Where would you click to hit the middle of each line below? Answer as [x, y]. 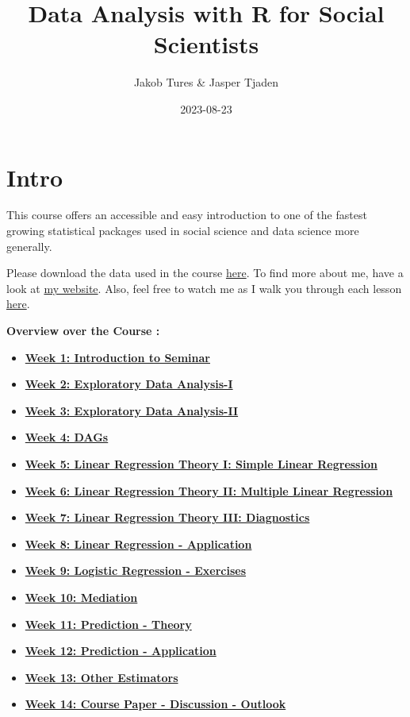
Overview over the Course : [83, 330]
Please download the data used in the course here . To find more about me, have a [205, 273]
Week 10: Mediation [81, 597]
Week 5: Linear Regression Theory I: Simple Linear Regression [201, 463]
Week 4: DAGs [67, 437]
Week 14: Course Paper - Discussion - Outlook [155, 704]
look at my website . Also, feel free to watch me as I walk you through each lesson [204, 288]
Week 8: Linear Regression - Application [138, 544]
